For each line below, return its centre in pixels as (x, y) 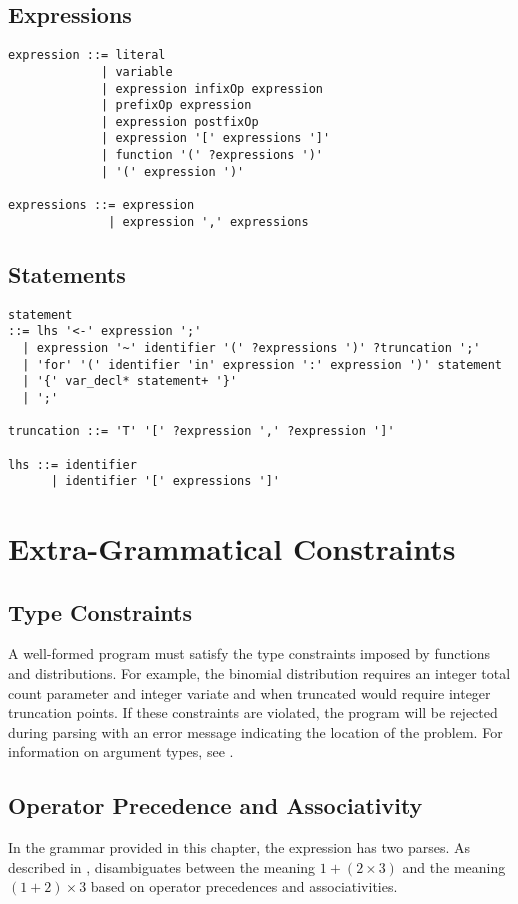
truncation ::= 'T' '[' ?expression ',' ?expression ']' (201, 431)
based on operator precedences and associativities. (244, 886)
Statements (67, 273)
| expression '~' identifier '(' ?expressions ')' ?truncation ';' (251, 347)
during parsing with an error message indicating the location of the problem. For (255, 731)
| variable (137, 71)
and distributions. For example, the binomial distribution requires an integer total (259, 673)
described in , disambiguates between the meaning (162, 866)
